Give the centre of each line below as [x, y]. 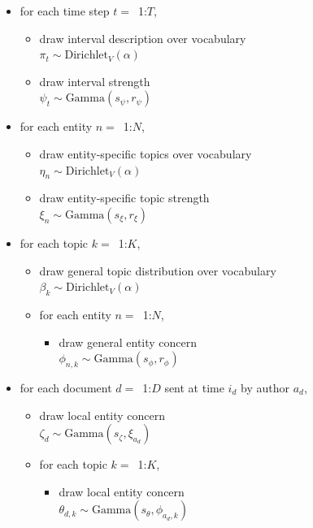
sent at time [194, 387]
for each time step [65, 11]
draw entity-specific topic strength [124, 198]
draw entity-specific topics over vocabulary [146, 153]
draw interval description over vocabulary [143, 38]
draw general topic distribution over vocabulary [158, 270]
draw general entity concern [128, 342]
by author [265, 387]
